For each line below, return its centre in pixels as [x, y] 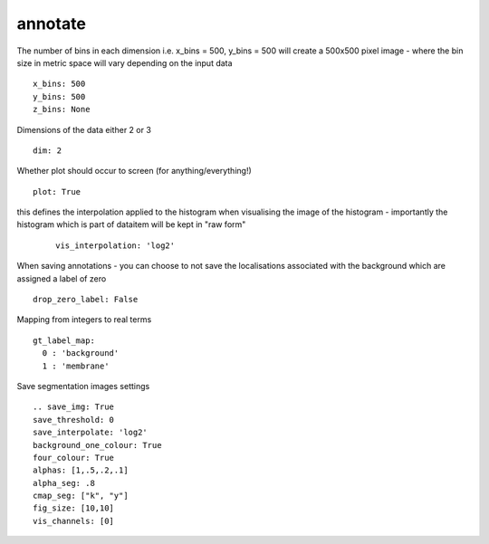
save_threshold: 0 [74, 420]
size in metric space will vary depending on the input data [125, 62]
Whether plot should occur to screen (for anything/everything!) [134, 171]
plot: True [57, 191]
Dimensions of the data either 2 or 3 [84, 129]
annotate [51, 24]
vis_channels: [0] [74, 521]
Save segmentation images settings [83, 386]
